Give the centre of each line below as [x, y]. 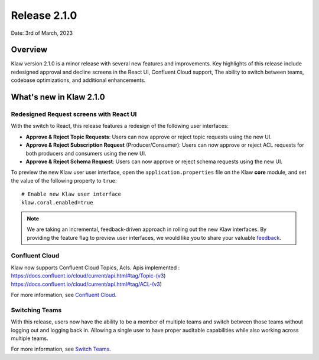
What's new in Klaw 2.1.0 [58, 97]
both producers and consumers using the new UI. [86, 153]
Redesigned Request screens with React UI [74, 114]
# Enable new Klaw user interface [71, 194]
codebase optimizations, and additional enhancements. [78, 80]
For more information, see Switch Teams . [61, 349]
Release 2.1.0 [44, 15]
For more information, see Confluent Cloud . [64, 295]
